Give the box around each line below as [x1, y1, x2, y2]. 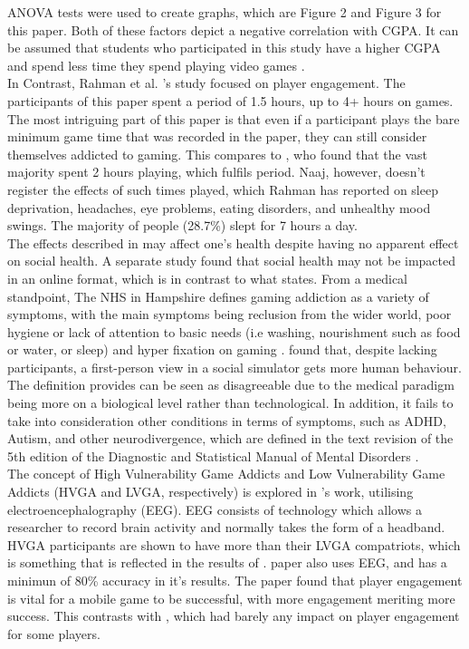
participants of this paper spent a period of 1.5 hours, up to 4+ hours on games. [7, 91, 454, 110]
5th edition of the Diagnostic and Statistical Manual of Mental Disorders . [7, 446, 419, 465]
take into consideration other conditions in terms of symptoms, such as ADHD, [7, 411, 446, 430]
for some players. [7, 624, 100, 643]
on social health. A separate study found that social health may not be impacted [7, 251, 456, 270]
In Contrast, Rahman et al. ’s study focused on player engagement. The [7, 73, 406, 92]
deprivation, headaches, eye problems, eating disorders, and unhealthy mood [7, 198, 431, 217]
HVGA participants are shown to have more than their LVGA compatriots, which [7, 535, 461, 554]
